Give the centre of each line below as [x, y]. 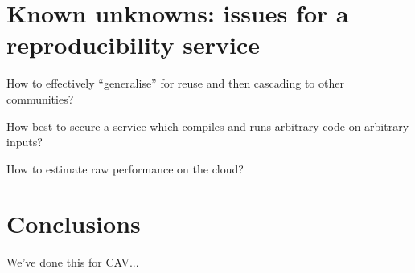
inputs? [25, 142]
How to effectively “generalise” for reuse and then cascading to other [175, 83]
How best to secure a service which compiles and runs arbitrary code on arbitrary [208, 126]
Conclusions [74, 224]
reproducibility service [133, 45]
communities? [40, 98]
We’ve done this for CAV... [73, 262]
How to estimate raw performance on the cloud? [125, 168]
